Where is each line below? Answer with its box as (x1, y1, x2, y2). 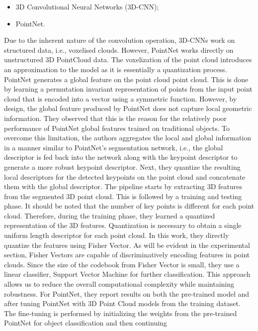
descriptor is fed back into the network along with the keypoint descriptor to (4, 152, 238, 162)
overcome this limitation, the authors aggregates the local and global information (4, 132, 252, 143)
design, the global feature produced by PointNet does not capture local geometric (4, 103, 252, 113)
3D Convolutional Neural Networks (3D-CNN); (15, 1, 159, 11)
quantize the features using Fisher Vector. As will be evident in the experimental (4, 239, 250, 250)
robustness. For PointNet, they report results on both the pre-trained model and (4, 288, 250, 299)
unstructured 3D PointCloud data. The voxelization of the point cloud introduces (4, 54, 252, 65)
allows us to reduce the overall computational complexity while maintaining (4, 279, 235, 289)
